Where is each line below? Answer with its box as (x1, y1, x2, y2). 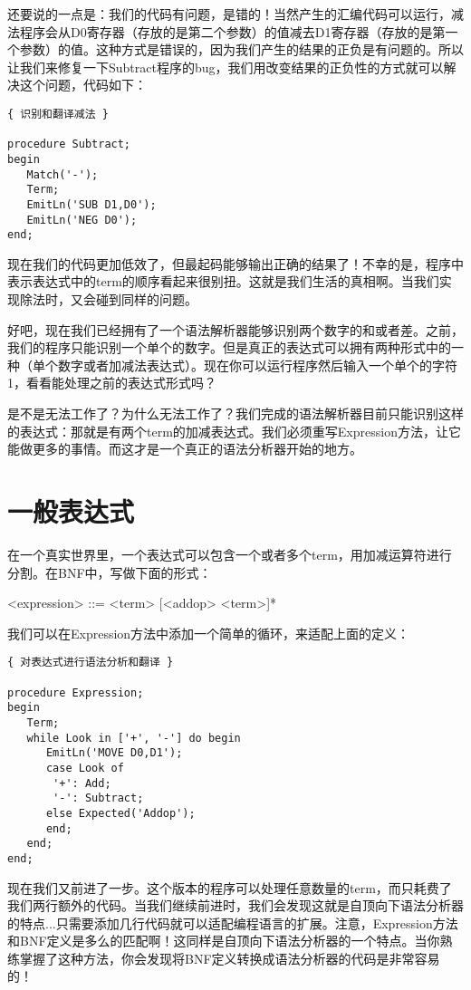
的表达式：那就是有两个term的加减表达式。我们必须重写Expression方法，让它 (7, 421, 461, 440)
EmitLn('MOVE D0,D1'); (45, 746, 183, 760)
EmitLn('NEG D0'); (26, 213, 138, 226)
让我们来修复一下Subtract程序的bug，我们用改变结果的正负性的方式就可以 (7, 57, 444, 76)
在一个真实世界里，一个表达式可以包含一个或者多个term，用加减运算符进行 (7, 544, 452, 563)
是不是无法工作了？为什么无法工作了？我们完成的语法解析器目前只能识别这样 (7, 404, 464, 423)
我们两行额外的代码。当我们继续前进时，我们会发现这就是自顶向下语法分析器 (7, 896, 464, 915)
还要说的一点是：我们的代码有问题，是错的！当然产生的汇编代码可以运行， (7, 5, 451, 23)
